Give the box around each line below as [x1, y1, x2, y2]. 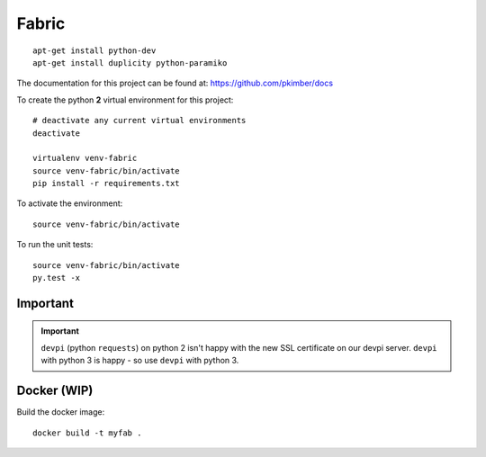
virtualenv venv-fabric [32, 153, 138, 164]
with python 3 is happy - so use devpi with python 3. [40, 355, 239, 366]
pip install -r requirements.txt [32, 178, 180, 189]
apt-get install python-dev [32, 45, 157, 56]
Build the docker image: [16, 407, 105, 417]
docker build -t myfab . [32, 427, 142, 438]
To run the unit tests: [16, 239, 94, 250]
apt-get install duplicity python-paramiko [32, 58, 228, 67]
